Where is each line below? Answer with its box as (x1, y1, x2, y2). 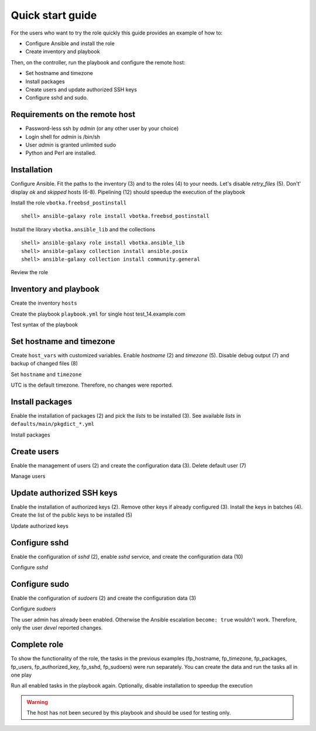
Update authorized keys (11, 522, 68, 530)
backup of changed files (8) (11, 360, 78, 367)
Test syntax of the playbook (11, 321, 78, 328)
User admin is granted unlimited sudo (25, 141, 116, 148)
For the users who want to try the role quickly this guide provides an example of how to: (11, 29, 223, 36)
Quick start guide (11, 9, 97, 22)
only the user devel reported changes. (11, 624, 103, 631)
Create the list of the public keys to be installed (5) (11, 511, 133, 518)
